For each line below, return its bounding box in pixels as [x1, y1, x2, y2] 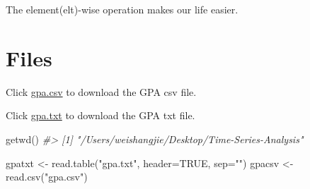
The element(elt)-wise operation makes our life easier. [6, 2, 239, 16]
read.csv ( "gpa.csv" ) [6, 169, 88, 184]
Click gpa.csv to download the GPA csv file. [6, 84, 197, 99]
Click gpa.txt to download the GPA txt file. [6, 108, 195, 123]
